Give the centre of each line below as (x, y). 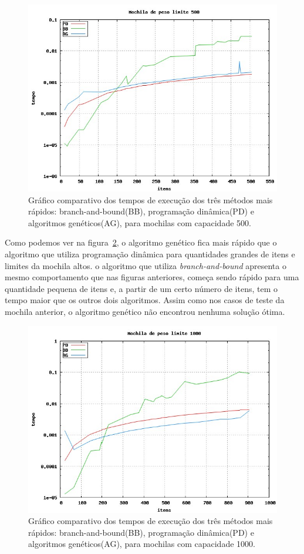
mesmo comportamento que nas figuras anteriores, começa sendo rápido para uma (152, 277)
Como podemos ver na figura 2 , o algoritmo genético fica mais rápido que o (141, 242)
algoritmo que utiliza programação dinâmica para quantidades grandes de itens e (150, 254)
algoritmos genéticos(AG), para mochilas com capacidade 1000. (142, 544)
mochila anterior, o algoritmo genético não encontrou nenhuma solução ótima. (145, 311)
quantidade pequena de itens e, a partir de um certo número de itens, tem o (141, 288)
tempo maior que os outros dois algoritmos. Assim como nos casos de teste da (145, 300)
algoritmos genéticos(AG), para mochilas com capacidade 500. (140, 222)
